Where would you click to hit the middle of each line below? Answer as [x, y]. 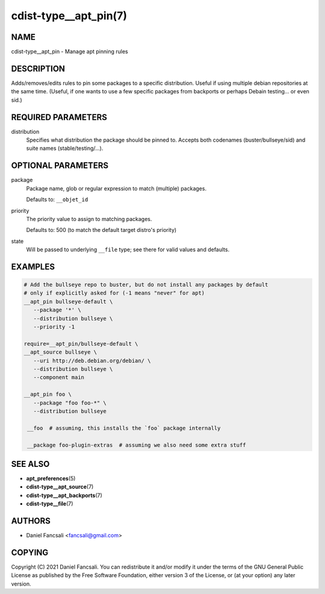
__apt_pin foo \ [48, 394]
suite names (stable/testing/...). [65, 148]
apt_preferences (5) [51, 478]
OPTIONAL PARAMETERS [60, 166]
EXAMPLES [33, 267]
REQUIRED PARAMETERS [59, 117]
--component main [59, 377]
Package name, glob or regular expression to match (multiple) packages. [116, 188]
